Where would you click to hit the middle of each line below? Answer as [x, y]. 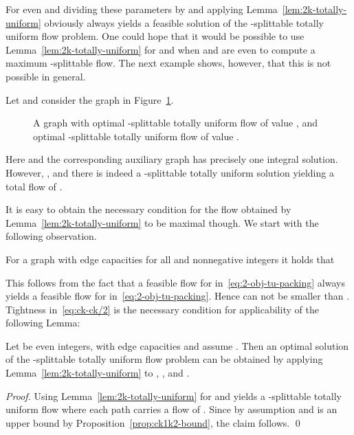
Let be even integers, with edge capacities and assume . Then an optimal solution [177, 345]
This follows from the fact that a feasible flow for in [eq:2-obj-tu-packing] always [175, 282]
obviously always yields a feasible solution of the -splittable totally [184, 22]
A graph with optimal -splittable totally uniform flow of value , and [175, 123]
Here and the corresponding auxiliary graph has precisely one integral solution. [172, 159]
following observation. [51, 236]
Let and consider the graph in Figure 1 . [90, 99]
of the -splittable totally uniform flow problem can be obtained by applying [164, 359]
